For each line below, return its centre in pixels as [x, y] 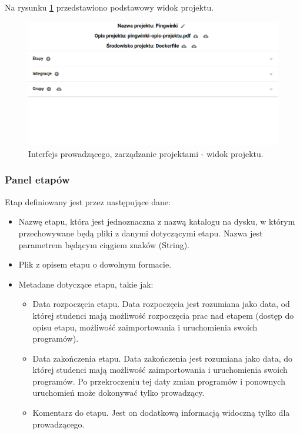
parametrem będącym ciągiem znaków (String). [104, 244]
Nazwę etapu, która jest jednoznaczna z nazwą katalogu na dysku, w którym [157, 221]
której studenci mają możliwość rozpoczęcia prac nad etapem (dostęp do [163, 315]
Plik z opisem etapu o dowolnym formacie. [95, 264]
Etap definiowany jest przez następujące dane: [88, 201]
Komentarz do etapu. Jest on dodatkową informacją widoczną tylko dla [161, 413]
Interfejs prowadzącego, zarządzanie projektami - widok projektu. [146, 153]
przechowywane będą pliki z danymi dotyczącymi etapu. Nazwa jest [141, 233]
